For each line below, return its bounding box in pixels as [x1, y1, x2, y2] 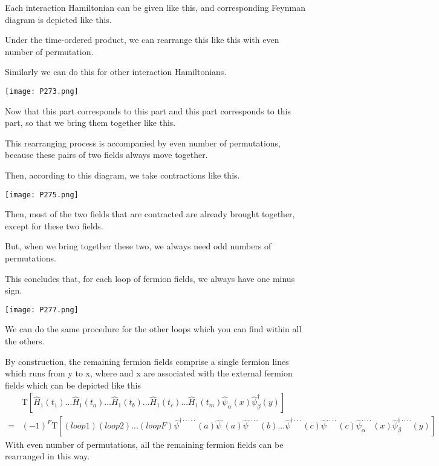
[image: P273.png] [5, 87, 79, 96]
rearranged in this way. [5, 450, 90, 462]
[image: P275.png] [5, 190, 79, 199]
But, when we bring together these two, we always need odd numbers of [5, 240, 272, 252]
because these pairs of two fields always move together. [5, 148, 208, 161]
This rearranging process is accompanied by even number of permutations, [5, 136, 281, 149]
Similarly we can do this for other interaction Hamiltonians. [5, 65, 227, 78]
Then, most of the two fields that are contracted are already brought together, [5, 208, 295, 220]
